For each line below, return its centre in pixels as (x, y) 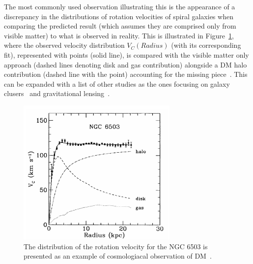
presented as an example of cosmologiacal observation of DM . (118, 256)
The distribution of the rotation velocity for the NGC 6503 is (116, 246)
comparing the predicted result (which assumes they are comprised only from (120, 26)
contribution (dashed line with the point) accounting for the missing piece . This (126, 74)
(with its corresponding (206, 45)
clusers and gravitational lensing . (57, 93)
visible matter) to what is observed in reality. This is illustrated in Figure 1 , (119, 35)
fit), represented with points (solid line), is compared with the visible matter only (126, 54)
